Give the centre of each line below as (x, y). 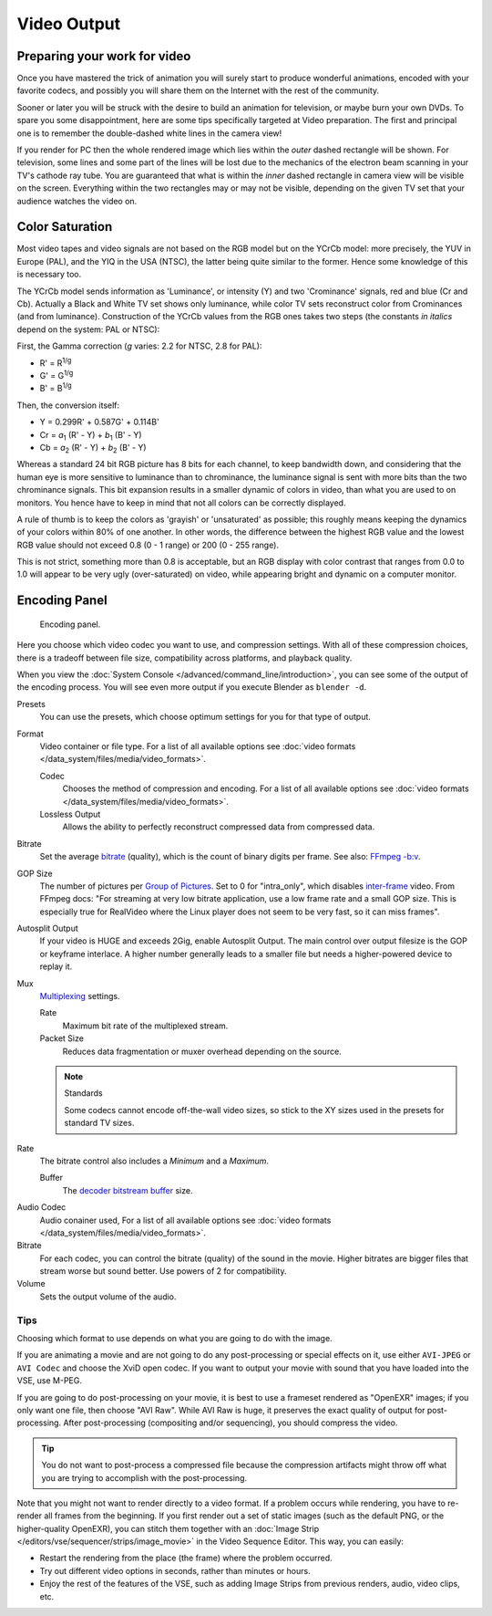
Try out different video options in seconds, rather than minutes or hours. (175, 1570)
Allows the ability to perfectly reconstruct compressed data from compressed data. (219, 827)
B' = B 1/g (56, 388)
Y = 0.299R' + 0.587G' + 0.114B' (99, 422)
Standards (84, 1093)
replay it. (56, 966)
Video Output (69, 24)
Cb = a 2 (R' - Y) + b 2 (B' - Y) (93, 448)
